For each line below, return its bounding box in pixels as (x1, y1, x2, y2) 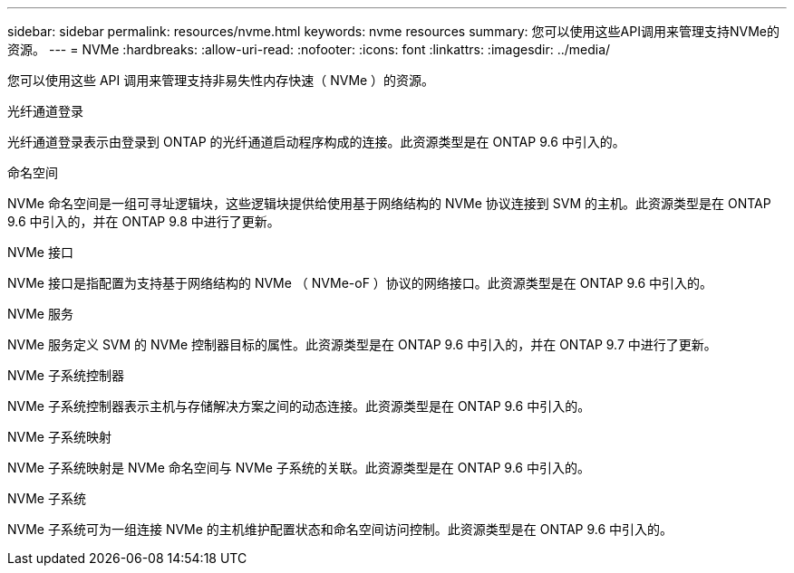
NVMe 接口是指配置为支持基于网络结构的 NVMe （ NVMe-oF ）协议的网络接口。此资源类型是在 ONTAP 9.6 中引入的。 (7, 275, 713, 291)
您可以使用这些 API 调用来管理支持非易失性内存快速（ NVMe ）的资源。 (7, 72, 435, 88)
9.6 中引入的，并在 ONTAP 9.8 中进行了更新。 (7, 214, 280, 229)
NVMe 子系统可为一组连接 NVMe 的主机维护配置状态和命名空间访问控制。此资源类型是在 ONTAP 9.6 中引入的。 (7, 521, 673, 537)
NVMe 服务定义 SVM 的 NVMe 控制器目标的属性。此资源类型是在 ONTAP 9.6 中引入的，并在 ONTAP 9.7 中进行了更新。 (7, 337, 717, 352)
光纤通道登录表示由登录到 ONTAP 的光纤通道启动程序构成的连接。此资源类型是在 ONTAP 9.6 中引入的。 (7, 134, 625, 149)
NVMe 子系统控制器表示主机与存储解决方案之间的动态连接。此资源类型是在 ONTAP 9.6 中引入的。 (7, 398, 591, 414)
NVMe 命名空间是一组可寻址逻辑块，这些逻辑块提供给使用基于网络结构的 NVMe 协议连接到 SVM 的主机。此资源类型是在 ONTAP (7, 196, 771, 211)
